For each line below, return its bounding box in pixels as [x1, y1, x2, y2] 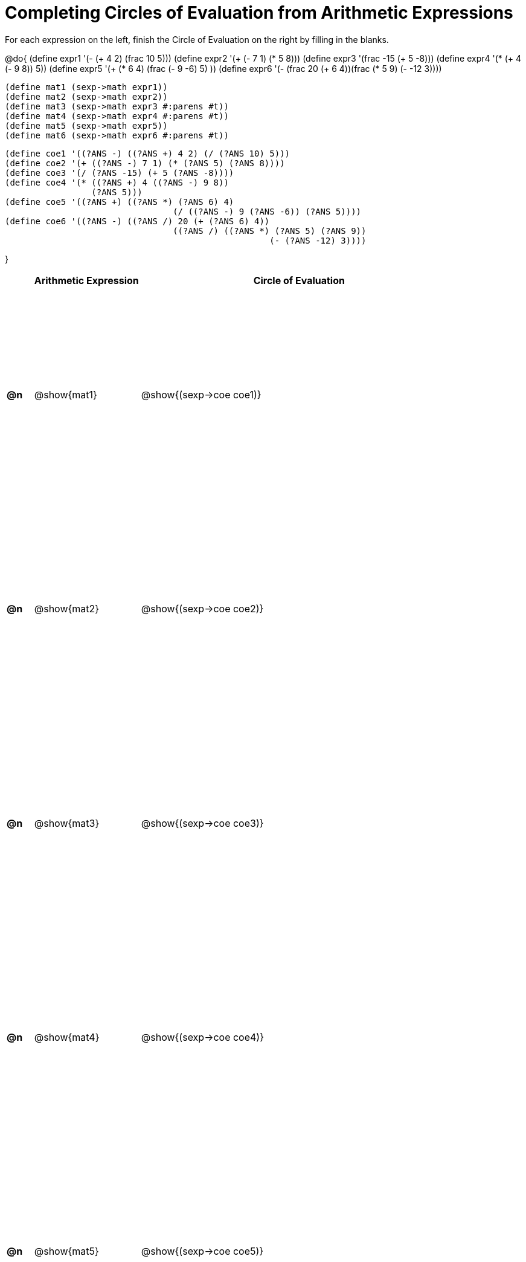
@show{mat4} [34, 1031, 100, 1043]
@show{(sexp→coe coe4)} [141, 1031, 265, 1043]
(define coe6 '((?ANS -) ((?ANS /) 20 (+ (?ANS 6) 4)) [5, 216, 270, 226]
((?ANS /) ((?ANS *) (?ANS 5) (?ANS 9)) [173, 225, 367, 236]
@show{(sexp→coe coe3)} [141, 817, 264, 829]
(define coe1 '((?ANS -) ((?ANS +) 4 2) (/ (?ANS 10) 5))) [5, 148, 290, 158]
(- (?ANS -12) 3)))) [269, 235, 367, 245]
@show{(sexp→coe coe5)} [141, 1245, 264, 1258]
